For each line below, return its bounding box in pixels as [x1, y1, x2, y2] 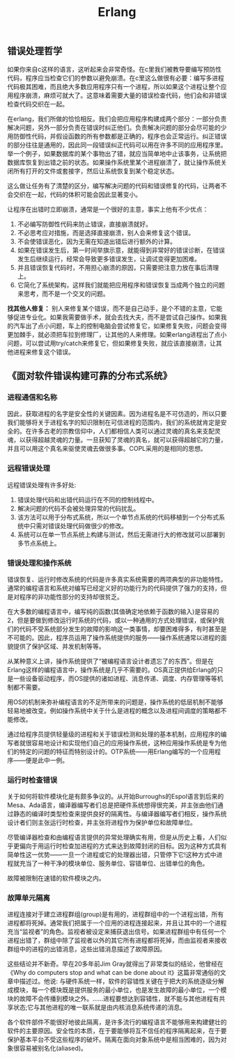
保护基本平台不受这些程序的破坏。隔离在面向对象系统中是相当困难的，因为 [7, 1035, 221, 1044]
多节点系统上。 [17, 539, 61, 547]
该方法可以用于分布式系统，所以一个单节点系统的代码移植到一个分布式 [17, 513, 219, 521]
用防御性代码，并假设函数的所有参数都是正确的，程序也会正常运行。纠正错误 [7, 132, 227, 140]
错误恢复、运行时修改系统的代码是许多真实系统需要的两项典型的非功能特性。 [7, 575, 227, 583]
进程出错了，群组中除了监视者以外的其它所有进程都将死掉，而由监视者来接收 [7, 937, 227, 945]
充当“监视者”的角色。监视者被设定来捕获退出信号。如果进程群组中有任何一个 [7, 927, 226, 936]
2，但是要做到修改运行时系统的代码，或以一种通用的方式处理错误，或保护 [7, 616, 219, 624]
